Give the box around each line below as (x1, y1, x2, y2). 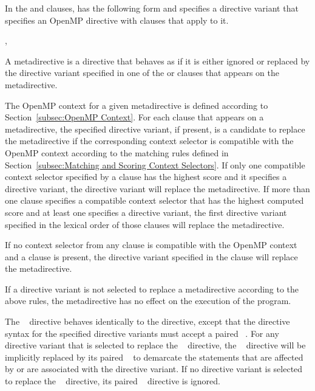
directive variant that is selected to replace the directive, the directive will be (5, 339, 306, 351)
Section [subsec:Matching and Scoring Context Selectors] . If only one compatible (5, 158, 305, 171)
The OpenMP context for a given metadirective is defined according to (5, 99, 268, 111)
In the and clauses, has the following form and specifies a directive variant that (5, 2, 299, 14)
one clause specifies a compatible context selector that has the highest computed (5, 194, 304, 207)
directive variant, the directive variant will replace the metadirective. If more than (5, 182, 310, 195)
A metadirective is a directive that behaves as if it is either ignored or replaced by (5, 54, 310, 67)
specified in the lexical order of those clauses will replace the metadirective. (5, 218, 285, 230)
